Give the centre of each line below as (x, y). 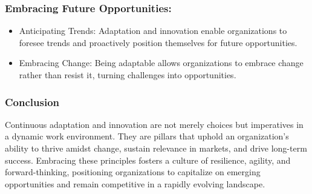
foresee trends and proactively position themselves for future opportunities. (158, 42)
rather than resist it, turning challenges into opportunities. (128, 75)
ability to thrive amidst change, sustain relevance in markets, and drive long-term (156, 148)
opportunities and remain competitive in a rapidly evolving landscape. (135, 183)
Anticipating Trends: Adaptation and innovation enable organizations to (153, 31)
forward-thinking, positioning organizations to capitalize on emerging (133, 172)
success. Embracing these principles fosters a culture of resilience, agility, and (148, 160)
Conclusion (32, 102)
